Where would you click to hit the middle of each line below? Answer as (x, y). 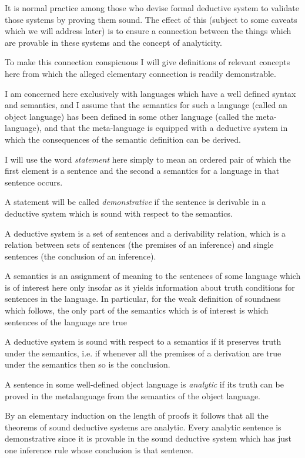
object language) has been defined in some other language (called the (129, 116)
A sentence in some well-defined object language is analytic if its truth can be (144, 384)
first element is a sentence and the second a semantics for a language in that (142, 171)
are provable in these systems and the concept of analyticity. (113, 42)
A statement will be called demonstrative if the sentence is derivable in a (135, 202)
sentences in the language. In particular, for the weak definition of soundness (143, 299)
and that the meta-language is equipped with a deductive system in (166, 128)
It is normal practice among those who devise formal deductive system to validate (152, 8)
